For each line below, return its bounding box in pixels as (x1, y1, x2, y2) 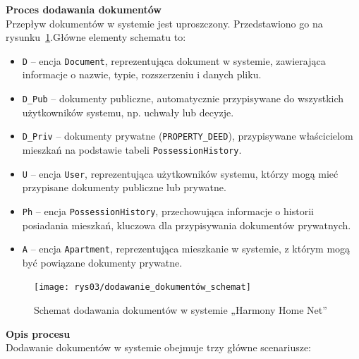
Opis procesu (6, 326, 71, 341)
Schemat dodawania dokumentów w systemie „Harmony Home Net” (34, 303, 327, 317)
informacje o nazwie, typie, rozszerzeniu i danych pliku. (22, 67, 262, 82)
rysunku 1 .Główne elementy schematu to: (6, 30, 186, 44)
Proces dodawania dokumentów (6, 2, 162, 16)
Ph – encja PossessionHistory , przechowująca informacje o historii (22, 203, 314, 218)
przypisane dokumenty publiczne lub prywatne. (22, 180, 226, 195)
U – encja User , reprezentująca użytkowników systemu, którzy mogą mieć (22, 166, 339, 181)
